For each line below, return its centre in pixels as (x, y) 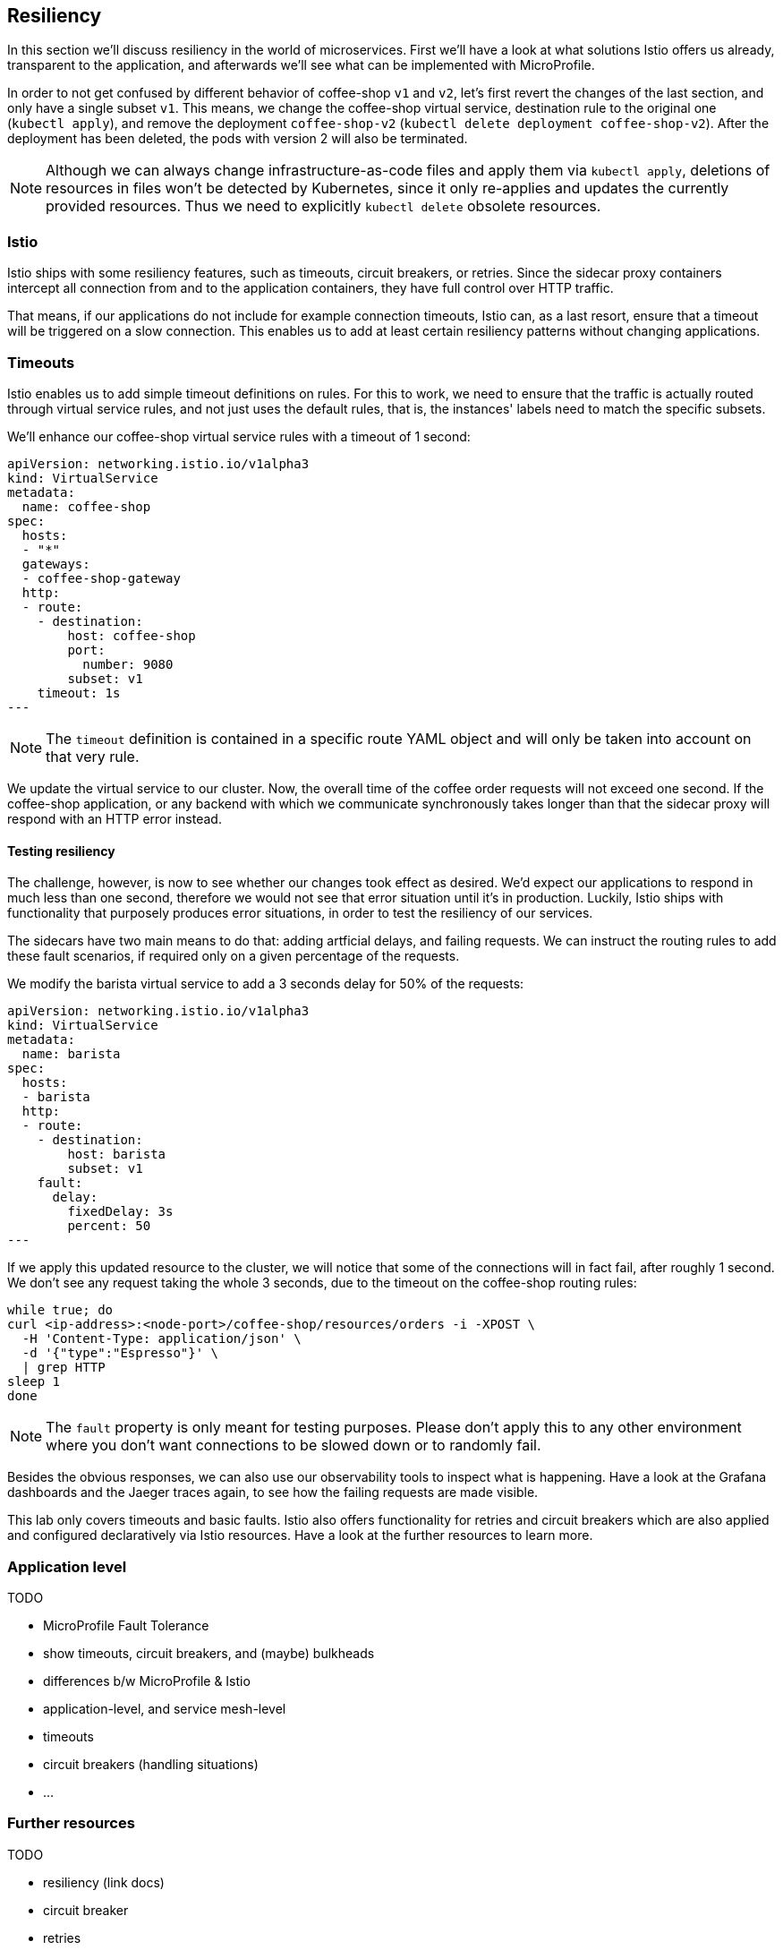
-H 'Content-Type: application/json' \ (162, 1339)
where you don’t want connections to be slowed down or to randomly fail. (294, 1445)
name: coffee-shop (86, 506)
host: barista (117, 1155)
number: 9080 (128, 664)
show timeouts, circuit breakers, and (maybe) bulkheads (209, 1653)
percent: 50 (109, 1226)
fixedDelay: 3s (120, 1212)
